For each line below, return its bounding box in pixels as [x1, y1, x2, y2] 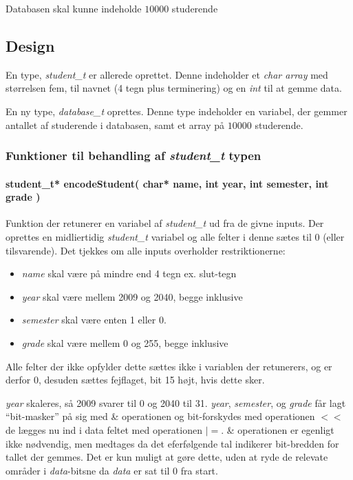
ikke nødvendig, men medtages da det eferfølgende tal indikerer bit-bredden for [6, 436, 339, 450]
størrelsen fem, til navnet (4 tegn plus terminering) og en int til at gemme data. [6, 81, 342, 95]
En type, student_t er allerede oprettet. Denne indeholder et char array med [6, 67, 328, 81]
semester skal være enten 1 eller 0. [21, 312, 167, 327]
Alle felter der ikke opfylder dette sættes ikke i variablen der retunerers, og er [6, 359, 332, 373]
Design [6, 34, 55, 56]
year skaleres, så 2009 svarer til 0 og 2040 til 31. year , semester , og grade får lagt [6, 395, 346, 410]
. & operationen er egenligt [221, 422, 334, 437]
